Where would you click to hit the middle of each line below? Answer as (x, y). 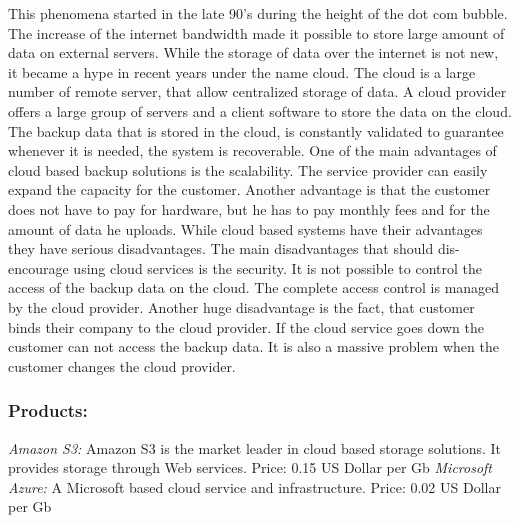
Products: (48, 410)
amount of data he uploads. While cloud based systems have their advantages (245, 228)
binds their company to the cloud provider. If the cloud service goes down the (246, 326)
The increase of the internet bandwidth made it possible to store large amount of (256, 32)
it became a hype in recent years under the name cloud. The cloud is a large (242, 71)
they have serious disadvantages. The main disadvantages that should (221, 248)
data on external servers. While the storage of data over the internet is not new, (253, 52)
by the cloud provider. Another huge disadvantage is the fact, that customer (241, 306)
